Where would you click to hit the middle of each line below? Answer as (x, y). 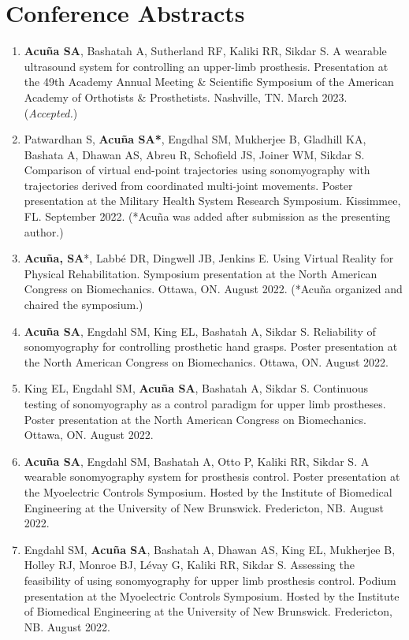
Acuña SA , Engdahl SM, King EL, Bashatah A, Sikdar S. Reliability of (200, 331)
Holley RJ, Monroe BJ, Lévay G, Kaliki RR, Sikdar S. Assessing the (189, 565)
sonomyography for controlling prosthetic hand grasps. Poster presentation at (211, 346)
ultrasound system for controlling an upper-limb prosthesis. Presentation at (206, 66)
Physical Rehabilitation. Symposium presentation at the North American (201, 273)
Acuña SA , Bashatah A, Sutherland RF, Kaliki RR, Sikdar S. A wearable (205, 51)
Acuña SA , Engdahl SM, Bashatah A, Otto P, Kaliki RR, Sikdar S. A (197, 461)
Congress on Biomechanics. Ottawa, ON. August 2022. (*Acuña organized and (213, 289)
